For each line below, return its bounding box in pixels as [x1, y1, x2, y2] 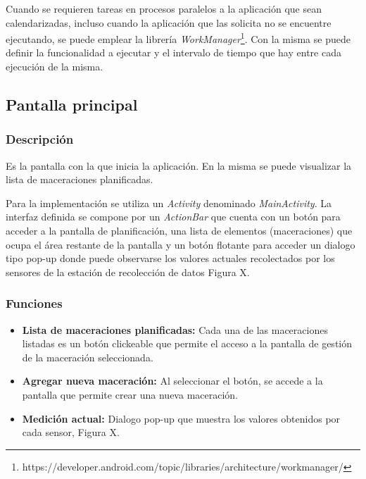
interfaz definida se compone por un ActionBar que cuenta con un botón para [6, 209, 341, 224]
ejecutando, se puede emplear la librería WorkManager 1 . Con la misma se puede [6, 30, 351, 46]
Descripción [6, 130, 74, 148]
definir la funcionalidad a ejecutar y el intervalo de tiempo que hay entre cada [6, 45, 341, 60]
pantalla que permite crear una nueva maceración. [22, 387, 239, 402]
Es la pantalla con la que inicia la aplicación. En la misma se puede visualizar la [6, 158, 352, 173]
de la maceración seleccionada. [22, 349, 153, 364]
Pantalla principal [6, 94, 138, 116]
